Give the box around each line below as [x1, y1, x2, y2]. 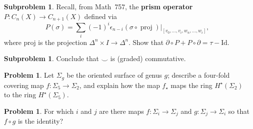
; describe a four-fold [167, 70, 230, 80]
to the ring [4, 89, 36, 100]
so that [228, 106, 250, 116]
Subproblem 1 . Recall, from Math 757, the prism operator [4, 1, 193, 11]
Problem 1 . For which [4, 106, 74, 116]
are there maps [99, 106, 144, 116]
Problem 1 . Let [4, 70, 54, 80]
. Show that [128, 37, 164, 47]
